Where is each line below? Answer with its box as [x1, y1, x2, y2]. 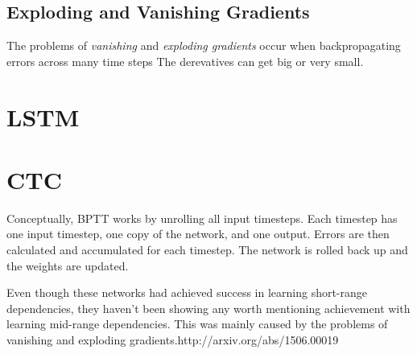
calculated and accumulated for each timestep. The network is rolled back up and [6, 241, 408, 258]
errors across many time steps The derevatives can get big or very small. [6, 52, 364, 69]
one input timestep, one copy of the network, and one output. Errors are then [6, 225, 390, 242]
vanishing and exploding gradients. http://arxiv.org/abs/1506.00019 [6, 331, 339, 348]
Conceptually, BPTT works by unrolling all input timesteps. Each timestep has [6, 209, 398, 226]
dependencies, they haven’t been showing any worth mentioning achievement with [6, 299, 411, 316]
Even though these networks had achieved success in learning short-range [6, 284, 368, 301]
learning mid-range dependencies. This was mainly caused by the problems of [6, 315, 388, 332]
